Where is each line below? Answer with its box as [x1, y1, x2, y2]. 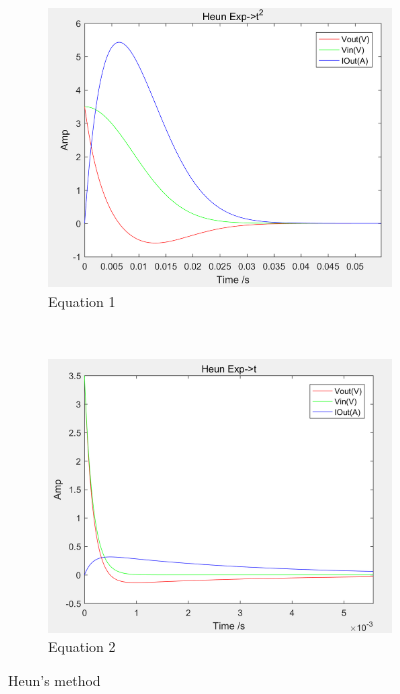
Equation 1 [48, 291, 116, 312]
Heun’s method [8, 669, 101, 690]
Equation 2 [48, 636, 116, 657]
